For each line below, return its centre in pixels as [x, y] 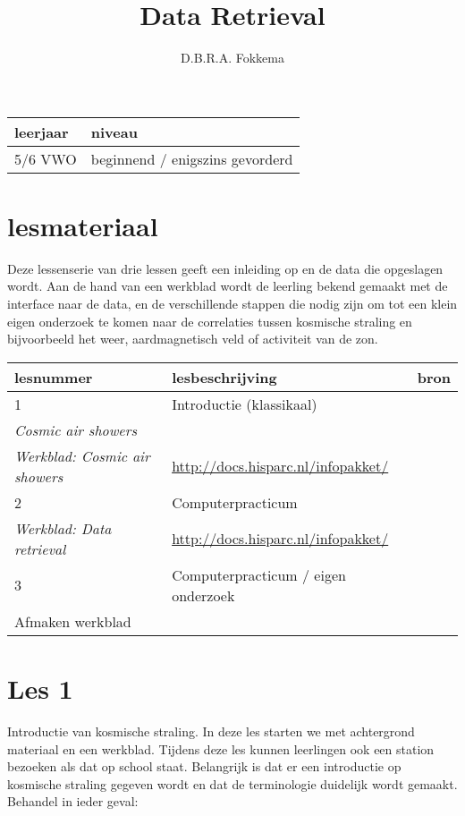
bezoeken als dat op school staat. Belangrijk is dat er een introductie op [204, 766]
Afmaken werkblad [73, 621]
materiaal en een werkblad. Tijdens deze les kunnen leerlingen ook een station [221, 748]
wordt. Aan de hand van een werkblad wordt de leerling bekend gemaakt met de [228, 286]
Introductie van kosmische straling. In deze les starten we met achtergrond [211, 731]
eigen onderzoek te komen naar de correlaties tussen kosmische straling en [210, 321]
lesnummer [54, 377]
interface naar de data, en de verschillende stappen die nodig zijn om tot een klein [232, 304]
